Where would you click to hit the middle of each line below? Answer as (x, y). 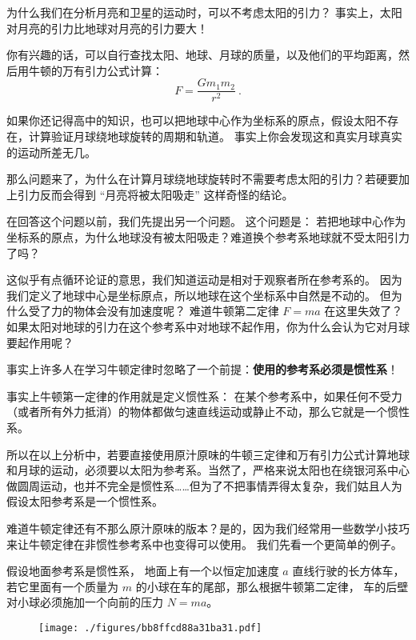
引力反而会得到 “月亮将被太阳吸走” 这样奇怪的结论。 (155, 194)
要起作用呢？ (40, 342)
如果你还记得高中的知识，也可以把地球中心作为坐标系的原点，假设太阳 (191, 120)
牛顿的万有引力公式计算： (96, 70)
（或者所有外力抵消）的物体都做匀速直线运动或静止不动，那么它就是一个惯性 (208, 412)
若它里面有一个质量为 (62, 586)
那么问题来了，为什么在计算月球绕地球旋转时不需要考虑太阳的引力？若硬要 (202, 179)
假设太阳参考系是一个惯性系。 (85, 501)
